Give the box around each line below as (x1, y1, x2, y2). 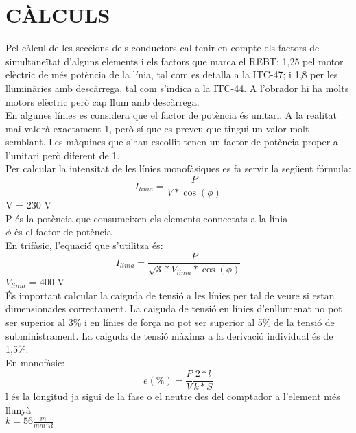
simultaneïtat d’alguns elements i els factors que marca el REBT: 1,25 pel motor (5, 54, 344, 68)
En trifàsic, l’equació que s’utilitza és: (5, 237, 163, 252)
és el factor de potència (14, 224, 112, 239)
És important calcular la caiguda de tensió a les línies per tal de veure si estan (5, 288, 335, 302)
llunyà (5, 403, 31, 417)
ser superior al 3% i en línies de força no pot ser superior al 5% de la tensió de (5, 314, 335, 329)
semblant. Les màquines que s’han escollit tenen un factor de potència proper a (5, 134, 338, 149)
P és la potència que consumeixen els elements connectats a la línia (5, 211, 288, 225)
